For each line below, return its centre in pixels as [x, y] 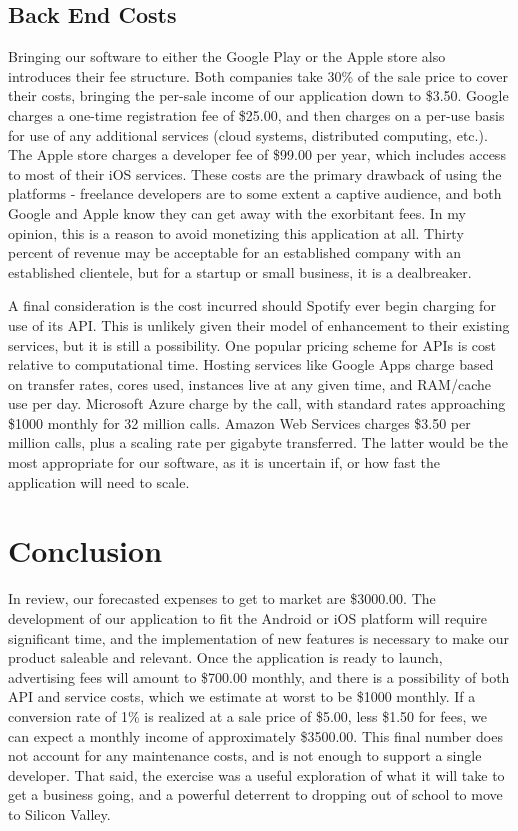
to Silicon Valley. [59, 813]
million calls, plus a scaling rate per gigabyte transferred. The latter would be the [258, 442]
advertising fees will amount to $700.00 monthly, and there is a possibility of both [259, 676]
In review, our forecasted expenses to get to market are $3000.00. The [222, 598]
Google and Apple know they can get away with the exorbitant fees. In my [237, 212]
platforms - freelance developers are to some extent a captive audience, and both [255, 193]
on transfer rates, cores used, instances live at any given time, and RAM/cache [249, 383]
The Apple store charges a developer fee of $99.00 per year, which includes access [257, 154]
